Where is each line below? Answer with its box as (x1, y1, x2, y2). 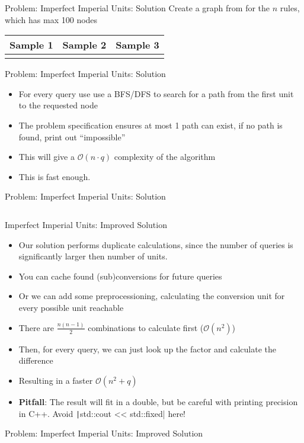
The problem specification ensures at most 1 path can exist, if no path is (18, 118, 283, 131)
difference (18, 354, 53, 367)
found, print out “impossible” (18, 130, 126, 143)
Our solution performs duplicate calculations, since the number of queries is (18, 238, 293, 251)
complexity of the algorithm (114, 150, 216, 163)
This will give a (18, 150, 75, 163)
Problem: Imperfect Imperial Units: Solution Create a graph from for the (5, 2, 270, 14)
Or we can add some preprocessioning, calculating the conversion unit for (18, 290, 285, 302)
